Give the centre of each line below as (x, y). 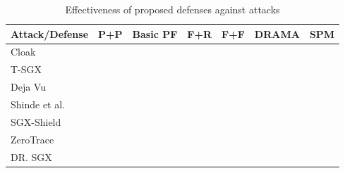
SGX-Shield (36, 121)
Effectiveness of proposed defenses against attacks (172, 9)
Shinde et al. (38, 104)
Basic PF (155, 33)
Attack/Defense (50, 33)
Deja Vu (28, 87)
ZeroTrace (32, 139)
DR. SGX (31, 156)
